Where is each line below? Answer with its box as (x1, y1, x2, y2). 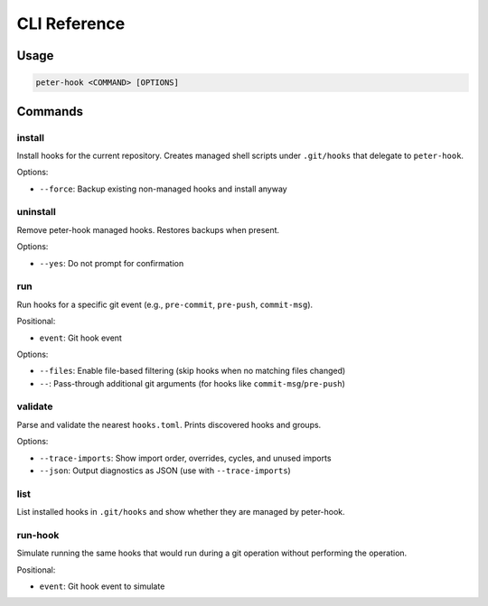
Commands (16, 104, 84, 119)
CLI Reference (16, 14, 126, 33)
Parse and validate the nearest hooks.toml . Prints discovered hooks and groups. (16, 419, 322, 430)
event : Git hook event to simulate (39, 581, 165, 592)
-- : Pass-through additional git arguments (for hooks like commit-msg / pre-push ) (39, 378, 345, 388)
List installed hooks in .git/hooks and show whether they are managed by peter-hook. (16, 507, 345, 517)
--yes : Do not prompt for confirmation (39, 257, 184, 268)
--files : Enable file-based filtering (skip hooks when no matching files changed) (39, 366, 346, 377)
